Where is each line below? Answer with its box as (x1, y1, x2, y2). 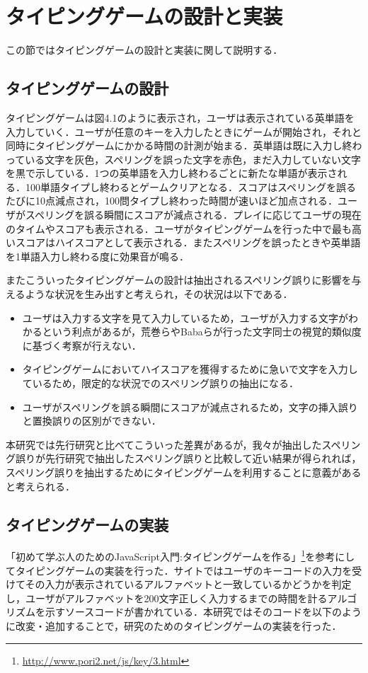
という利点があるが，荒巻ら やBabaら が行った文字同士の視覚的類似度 (42, 324, 362, 339)
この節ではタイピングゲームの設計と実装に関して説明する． (6, 42, 283, 57)
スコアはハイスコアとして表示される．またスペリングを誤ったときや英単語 (15, 235, 361, 250)
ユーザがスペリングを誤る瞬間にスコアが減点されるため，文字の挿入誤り (22, 399, 358, 414)
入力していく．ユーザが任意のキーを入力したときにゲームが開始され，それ (6, 124, 352, 139)
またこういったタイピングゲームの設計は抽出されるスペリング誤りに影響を (6, 272, 352, 287)
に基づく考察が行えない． (22, 338, 142, 352)
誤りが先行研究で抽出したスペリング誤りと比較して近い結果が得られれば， (15, 451, 362, 466)
